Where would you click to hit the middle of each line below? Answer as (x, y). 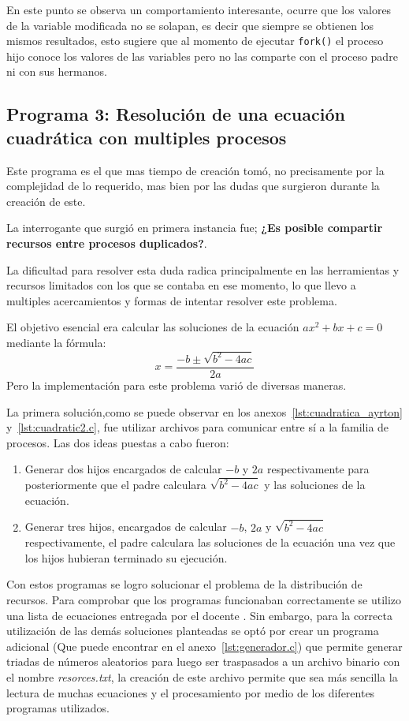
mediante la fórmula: (56, 342)
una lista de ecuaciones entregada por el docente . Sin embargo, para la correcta (199, 615)
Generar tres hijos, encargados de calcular (126, 527)
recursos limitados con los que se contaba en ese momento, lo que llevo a (181, 285)
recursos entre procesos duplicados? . (107, 243)
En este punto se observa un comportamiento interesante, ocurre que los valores (199, 9)
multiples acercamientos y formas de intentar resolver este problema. (172, 300)
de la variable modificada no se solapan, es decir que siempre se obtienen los (190, 25)
